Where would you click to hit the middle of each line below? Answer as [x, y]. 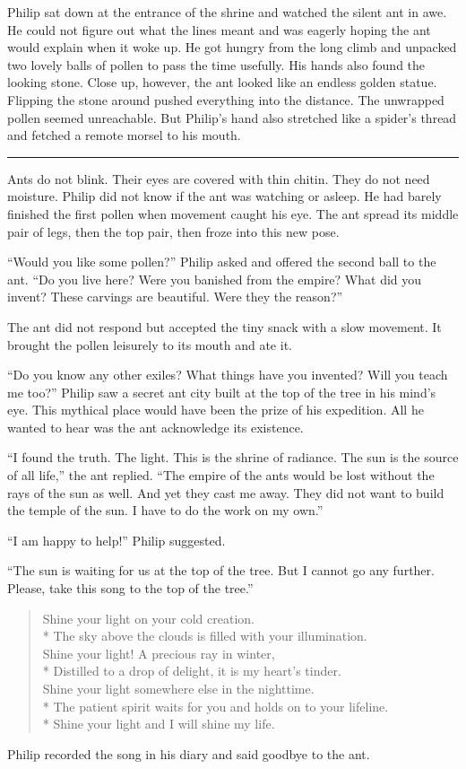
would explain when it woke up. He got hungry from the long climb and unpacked [232, 47]
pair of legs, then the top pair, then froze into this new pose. [173, 231]
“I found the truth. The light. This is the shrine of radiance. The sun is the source [233, 457]
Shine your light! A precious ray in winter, [159, 653]
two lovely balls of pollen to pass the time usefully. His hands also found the [216, 64]
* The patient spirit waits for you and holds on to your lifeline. [216, 706]
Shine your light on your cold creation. [149, 618]
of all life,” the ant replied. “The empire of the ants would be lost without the [221, 475]
